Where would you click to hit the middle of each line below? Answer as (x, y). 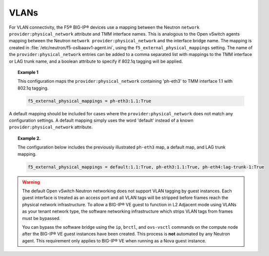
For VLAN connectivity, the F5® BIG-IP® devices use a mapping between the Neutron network (104, 27)
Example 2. (29, 138)
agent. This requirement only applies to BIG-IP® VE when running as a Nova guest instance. (114, 240)
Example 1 (28, 72)
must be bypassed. (41, 218)
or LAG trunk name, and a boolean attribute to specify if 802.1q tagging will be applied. (96, 61)
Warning (31, 182)
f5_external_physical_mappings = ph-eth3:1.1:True (89, 101)
